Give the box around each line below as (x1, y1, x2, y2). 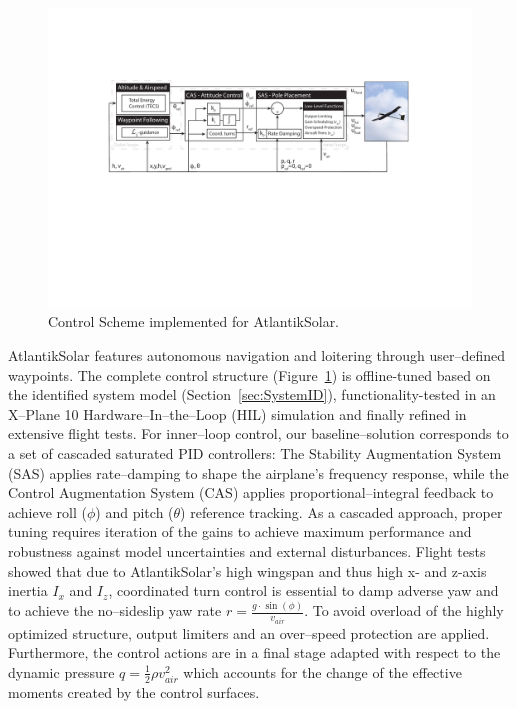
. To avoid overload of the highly (304, 600, 504, 621)
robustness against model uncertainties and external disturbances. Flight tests (8, 540, 486, 561)
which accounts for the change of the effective (183, 661, 462, 682)
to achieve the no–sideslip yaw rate (8, 600, 222, 621)
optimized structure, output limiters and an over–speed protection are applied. (8, 622, 490, 643)
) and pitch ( (95, 501, 174, 522)
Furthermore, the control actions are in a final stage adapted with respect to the (8, 642, 501, 663)
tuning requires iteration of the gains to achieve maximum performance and (8, 521, 472, 542)
